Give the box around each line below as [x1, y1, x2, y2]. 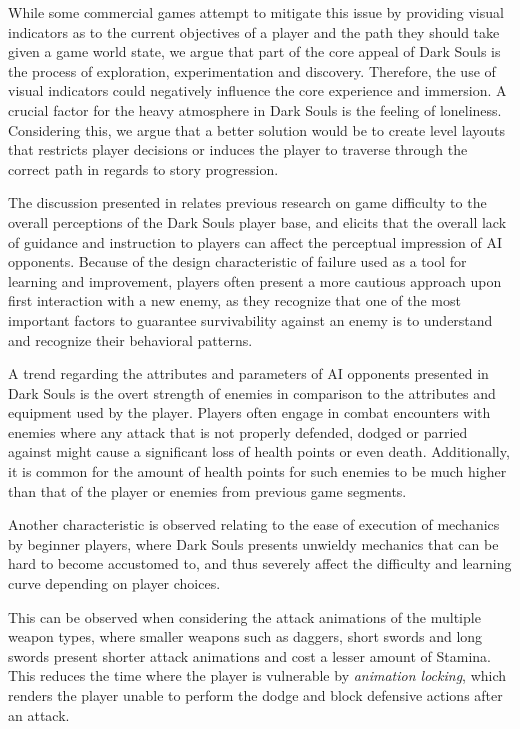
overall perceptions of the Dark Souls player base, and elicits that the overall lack [8, 211, 507, 232]
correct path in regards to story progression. [8, 158, 279, 179]
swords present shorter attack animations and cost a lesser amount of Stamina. [8, 645, 491, 666]
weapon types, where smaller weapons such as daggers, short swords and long [8, 626, 483, 647]
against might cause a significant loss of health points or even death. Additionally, [8, 441, 510, 462]
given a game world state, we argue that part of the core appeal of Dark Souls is [8, 41, 501, 62]
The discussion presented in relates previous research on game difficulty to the [8, 192, 487, 213]
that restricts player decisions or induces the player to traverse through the [8, 139, 468, 160]
